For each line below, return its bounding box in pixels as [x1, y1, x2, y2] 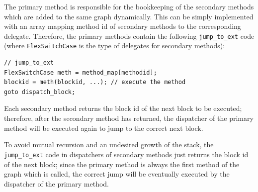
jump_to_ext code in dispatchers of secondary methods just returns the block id [4, 149, 249, 159]
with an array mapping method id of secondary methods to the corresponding [4, 21, 241, 31]
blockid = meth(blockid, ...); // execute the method [4, 79, 186, 86]
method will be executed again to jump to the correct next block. [4, 122, 203, 133]
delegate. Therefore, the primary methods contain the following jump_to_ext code [4, 30, 255, 41]
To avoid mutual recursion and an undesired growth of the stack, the [4, 139, 214, 150]
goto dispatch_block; [4, 88, 76, 96]
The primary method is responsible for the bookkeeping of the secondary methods [4, 1, 254, 11]
